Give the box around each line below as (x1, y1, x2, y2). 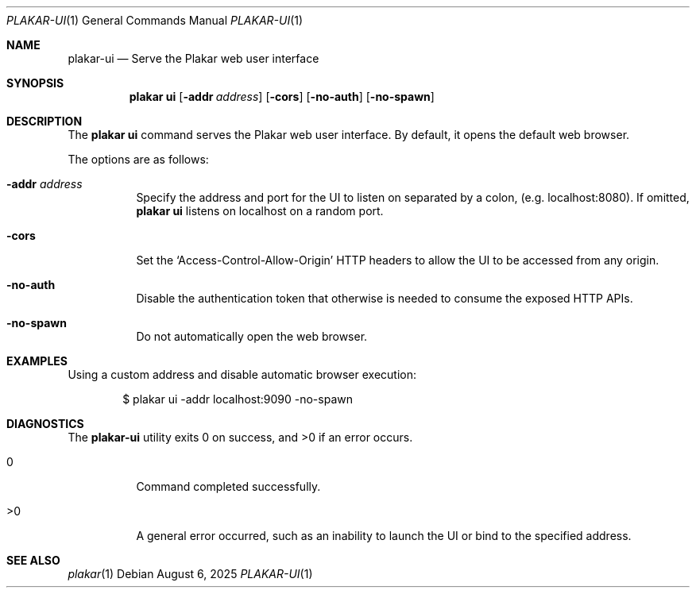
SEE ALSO (6, 553, 60, 567)
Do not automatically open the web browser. (136, 330, 368, 343)
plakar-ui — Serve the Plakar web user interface (68, 52, 319, 65)
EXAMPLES (6, 354, 68, 368)
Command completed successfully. (136, 480, 321, 493)
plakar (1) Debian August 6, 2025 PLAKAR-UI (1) (68, 567, 313, 580)
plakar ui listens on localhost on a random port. (136, 204, 384, 218)
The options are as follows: (68, 152, 209, 166)
